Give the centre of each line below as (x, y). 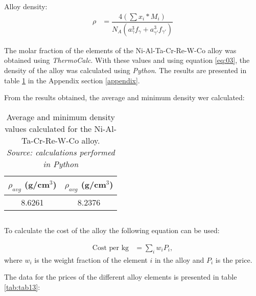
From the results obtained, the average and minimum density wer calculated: (124, 97)
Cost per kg (111, 248)
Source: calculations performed (61, 152)
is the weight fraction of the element (91, 259)
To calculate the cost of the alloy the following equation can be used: (112, 230)
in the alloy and (179, 259)
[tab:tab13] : (22, 287)
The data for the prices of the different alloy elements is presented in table (121, 277)
